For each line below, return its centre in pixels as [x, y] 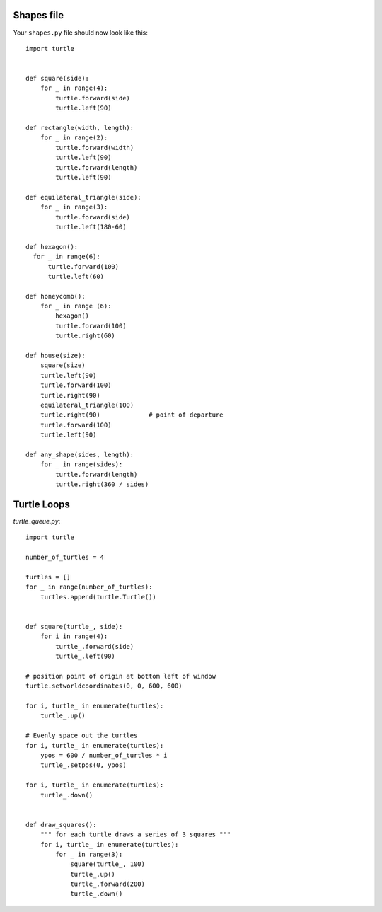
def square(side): [58, 79]
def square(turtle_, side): [74, 627]
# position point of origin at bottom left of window [121, 676]
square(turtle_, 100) [108, 864]
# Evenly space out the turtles [82, 735]
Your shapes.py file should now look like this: [80, 33]
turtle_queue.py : [37, 521]
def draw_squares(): [61, 825]
